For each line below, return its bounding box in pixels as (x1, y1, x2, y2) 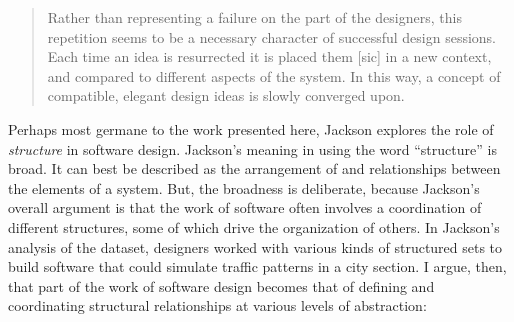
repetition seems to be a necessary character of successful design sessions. (47, 26, 497, 47)
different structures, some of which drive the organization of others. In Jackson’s (8, 216, 500, 237)
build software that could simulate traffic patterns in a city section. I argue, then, (8, 256, 507, 277)
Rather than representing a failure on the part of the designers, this (47, 7, 462, 27)
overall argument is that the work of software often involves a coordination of (8, 197, 482, 218)
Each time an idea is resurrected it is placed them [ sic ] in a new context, (47, 46, 492, 67)
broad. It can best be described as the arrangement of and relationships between (8, 158, 501, 179)
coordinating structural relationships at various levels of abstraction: (8, 295, 427, 316)
